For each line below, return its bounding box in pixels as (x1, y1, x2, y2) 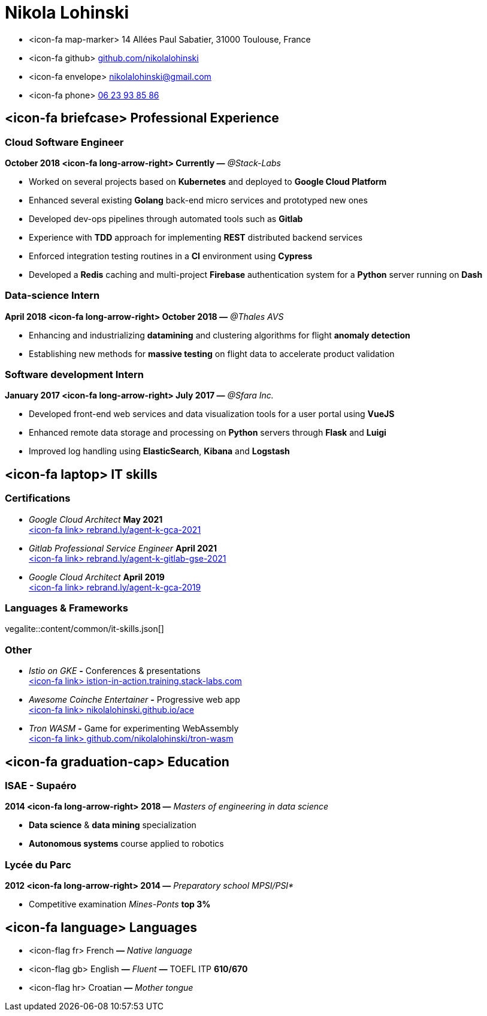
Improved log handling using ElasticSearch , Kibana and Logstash (29, 446, 290, 457)
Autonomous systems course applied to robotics (29, 838, 224, 849)
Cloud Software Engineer (5, 136, 124, 148)
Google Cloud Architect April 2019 (29, 571, 165, 582)
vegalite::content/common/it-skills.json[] (5, 624, 164, 634)
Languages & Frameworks (5, 602, 128, 615)
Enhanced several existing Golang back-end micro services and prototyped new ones (29, 194, 368, 205)
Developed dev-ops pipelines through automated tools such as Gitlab (29, 213, 303, 224)
